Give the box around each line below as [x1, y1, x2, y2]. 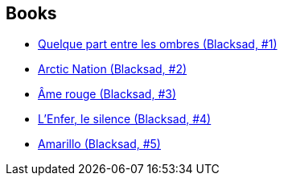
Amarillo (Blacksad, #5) [38, 137, 161, 151]
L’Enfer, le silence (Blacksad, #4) [38, 112, 212, 126]
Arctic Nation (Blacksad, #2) [38, 62, 187, 77]
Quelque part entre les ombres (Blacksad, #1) [38, 37, 278, 52]
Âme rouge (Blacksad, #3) [38, 87, 177, 101]
